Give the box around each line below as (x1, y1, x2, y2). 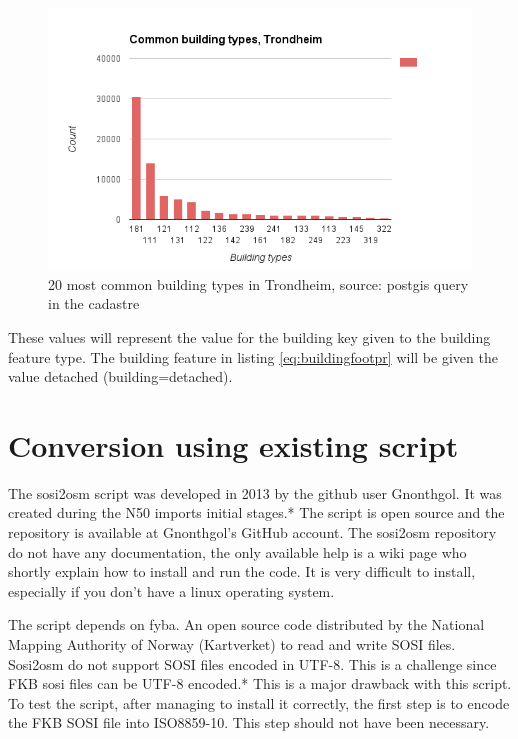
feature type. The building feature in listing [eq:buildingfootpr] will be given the (8, 346, 498, 367)
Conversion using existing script (8, 424, 459, 465)
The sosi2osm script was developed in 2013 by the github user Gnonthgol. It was (8, 482, 502, 503)
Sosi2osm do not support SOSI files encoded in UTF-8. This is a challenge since (8, 653, 497, 674)
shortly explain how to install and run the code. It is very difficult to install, (8, 561, 476, 582)
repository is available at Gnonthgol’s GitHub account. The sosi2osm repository (8, 522, 497, 543)
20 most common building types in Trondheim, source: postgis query (48, 273, 469, 294)
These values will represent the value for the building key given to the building (8, 326, 491, 347)
